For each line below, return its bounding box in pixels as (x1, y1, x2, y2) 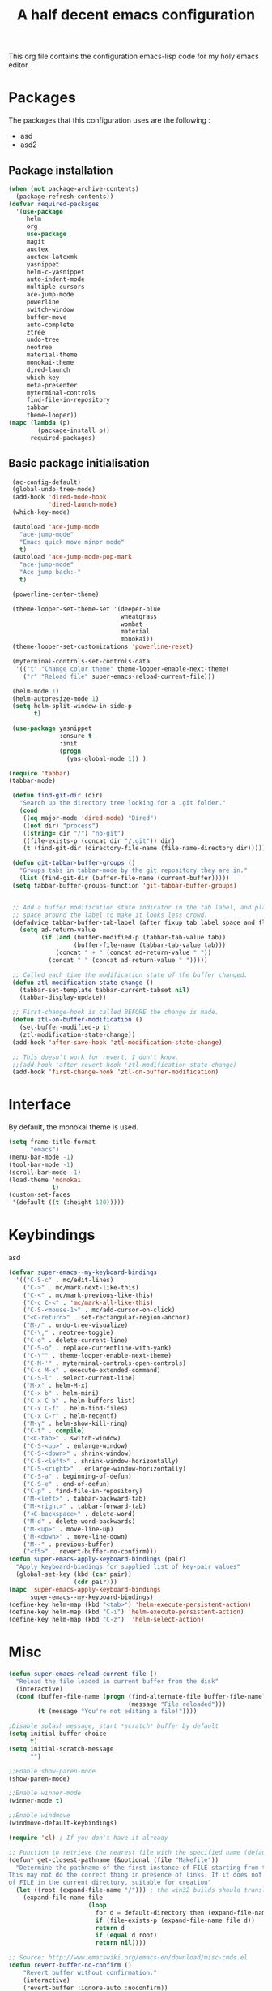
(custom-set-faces (8, 1191, 70, 1199)
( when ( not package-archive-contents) (8, 184, 139, 192)
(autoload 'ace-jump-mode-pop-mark (11, 553, 132, 561)
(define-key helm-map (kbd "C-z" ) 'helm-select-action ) (8, 1616, 205, 1624)
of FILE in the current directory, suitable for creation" (8, 1878, 212, 1887)
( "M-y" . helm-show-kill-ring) (23, 1419, 129, 1427)
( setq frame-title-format (8, 1138, 96, 1147)
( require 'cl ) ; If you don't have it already (8, 1833, 168, 1842)
